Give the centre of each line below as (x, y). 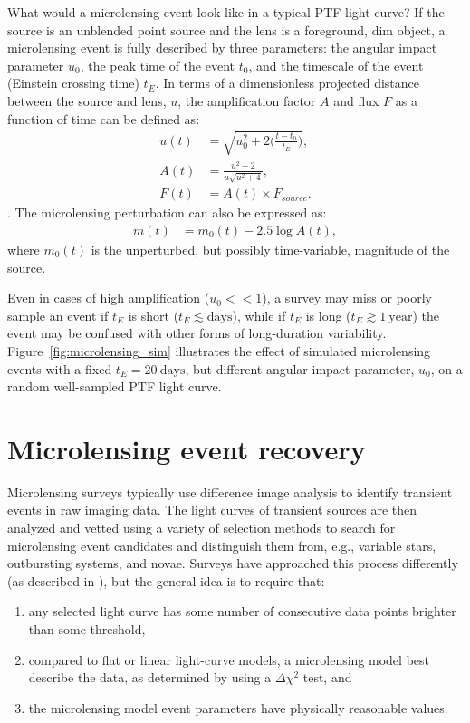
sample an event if (58, 315)
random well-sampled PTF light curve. (115, 386)
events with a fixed (60, 368)
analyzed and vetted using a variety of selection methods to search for (201, 528)
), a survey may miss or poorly (347, 298)
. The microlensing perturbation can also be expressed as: (167, 212)
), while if (259, 315)
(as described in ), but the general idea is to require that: (166, 580)
